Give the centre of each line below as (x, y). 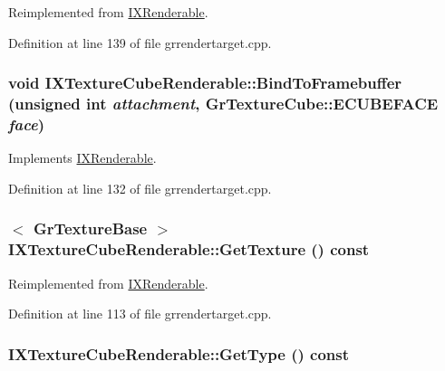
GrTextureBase (90, 228)
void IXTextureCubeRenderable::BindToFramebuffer (205, 83)
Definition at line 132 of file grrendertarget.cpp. (140, 188)
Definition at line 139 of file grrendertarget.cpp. (140, 42)
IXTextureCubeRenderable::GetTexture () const (189, 249)
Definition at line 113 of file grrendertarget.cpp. (140, 314)
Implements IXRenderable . (82, 158)
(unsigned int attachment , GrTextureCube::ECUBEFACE (223, 104)
